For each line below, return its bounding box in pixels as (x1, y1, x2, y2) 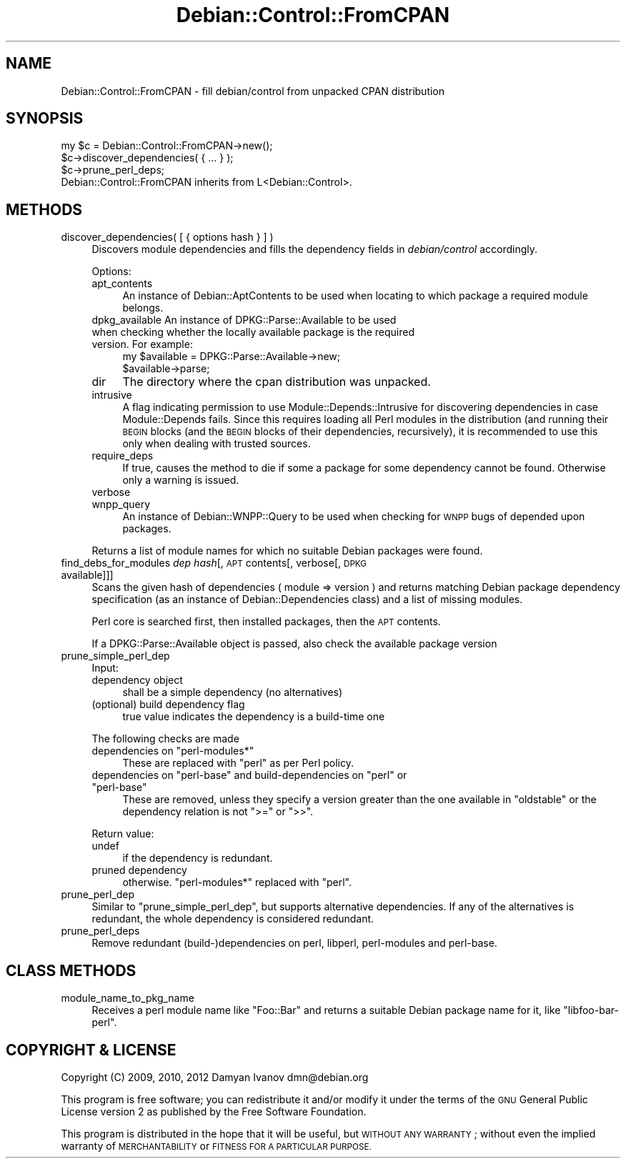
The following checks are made (91, 732, 239, 745)
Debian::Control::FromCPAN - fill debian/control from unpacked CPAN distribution (61, 84, 445, 97)
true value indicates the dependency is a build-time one (122, 710, 385, 723)
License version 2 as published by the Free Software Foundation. (61, 1105, 367, 1118)
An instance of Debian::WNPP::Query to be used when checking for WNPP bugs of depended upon (122, 510, 585, 523)
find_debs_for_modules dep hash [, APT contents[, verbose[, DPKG (61, 557, 367, 569)
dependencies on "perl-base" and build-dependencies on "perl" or (91, 769, 407, 782)
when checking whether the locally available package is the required (91, 326, 415, 339)
